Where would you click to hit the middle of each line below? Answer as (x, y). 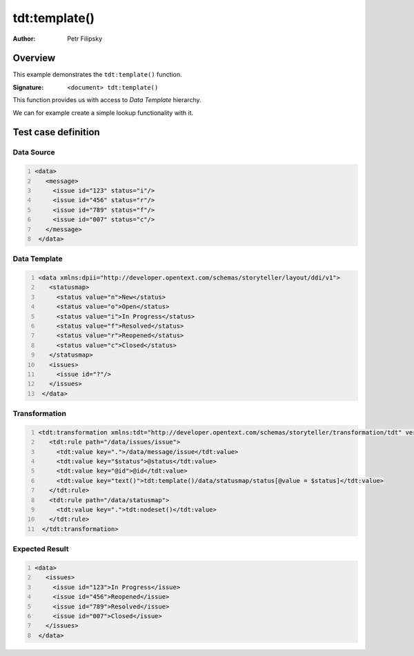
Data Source (34, 152)
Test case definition (56, 132)
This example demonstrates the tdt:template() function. (97, 74)
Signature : (28, 87)
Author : (24, 39)
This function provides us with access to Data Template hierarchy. (107, 100)
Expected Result (41, 549)
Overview (34, 58)
